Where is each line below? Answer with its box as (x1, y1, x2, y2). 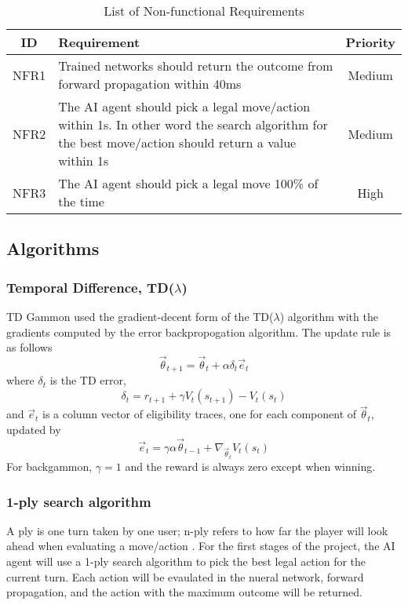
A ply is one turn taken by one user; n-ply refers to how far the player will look (6, 522, 388, 538)
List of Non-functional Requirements (104, 2, 304, 20)
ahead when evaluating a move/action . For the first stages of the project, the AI (6, 538, 395, 554)
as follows (6, 339, 53, 355)
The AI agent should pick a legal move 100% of (58, 174, 319, 192)
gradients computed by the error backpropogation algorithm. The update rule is (6, 323, 392, 340)
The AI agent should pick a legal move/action (58, 97, 311, 115)
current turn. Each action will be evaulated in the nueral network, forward (6, 568, 364, 585)
